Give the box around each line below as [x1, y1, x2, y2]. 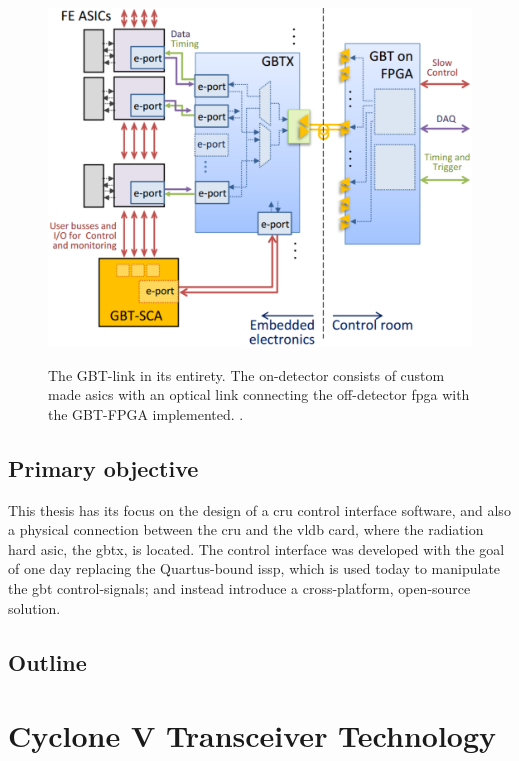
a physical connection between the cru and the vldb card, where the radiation [8, 519, 484, 540]
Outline [8, 646, 87, 677]
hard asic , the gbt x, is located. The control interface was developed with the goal [8, 538, 505, 559]
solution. [8, 597, 61, 618]
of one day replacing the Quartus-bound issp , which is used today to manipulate [8, 558, 501, 579]
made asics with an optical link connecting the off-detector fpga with [48, 384, 470, 405]
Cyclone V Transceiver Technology [8, 715, 497, 756]
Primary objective [8, 452, 199, 483]
